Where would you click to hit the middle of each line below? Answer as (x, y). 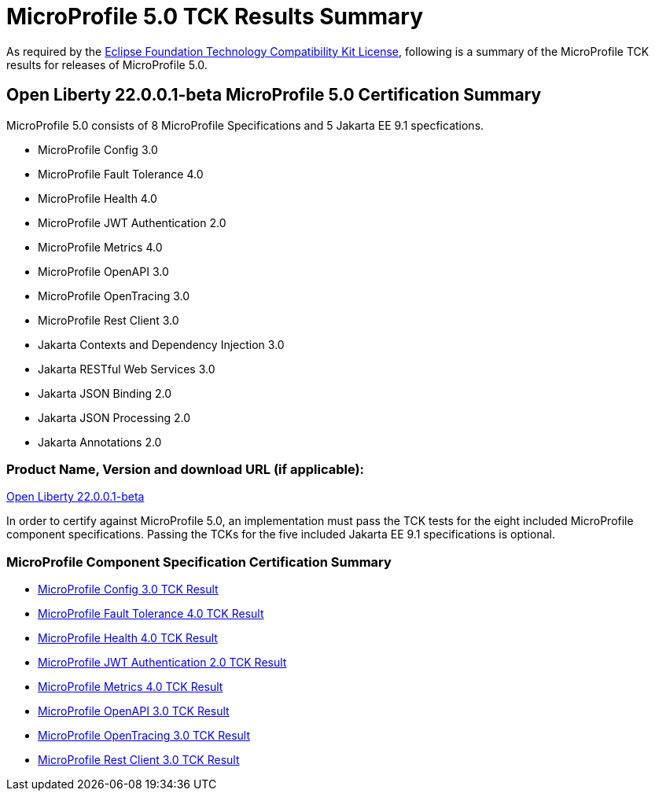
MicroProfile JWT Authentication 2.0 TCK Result (162, 663)
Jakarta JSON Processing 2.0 (114, 417)
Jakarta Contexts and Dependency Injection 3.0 (161, 344)
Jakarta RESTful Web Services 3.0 (127, 369)
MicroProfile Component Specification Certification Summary (199, 562)
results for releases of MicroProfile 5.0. (107, 64)
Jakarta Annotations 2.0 (100, 442)
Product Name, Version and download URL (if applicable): (186, 469)
